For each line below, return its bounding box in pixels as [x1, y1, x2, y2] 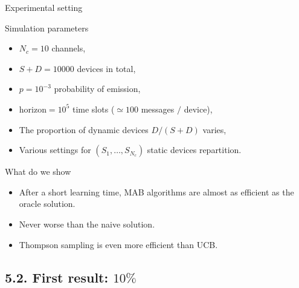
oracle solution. [19, 197, 76, 210]
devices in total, [77, 62, 136, 74]
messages [141, 102, 175, 115]
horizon [19, 105, 47, 114]
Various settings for [19, 143, 91, 156]
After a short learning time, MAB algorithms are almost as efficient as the [19, 185, 294, 198]
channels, [51, 42, 86, 54]
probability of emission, [54, 82, 141, 95]
